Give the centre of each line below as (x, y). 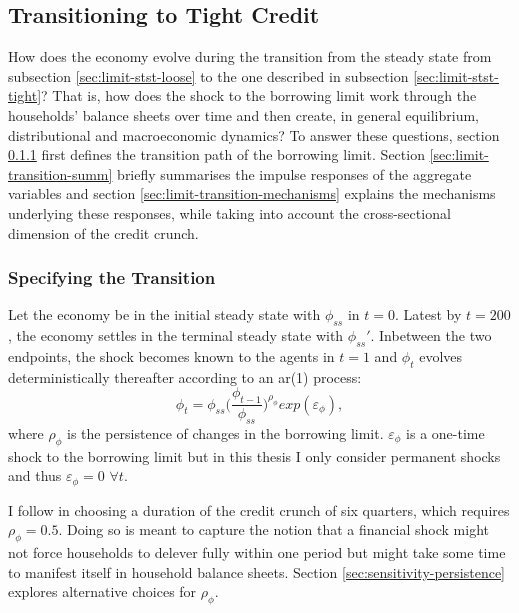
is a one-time (445, 432)
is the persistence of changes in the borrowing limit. (225, 432)
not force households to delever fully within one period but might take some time (257, 552)
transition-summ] (60, 173)
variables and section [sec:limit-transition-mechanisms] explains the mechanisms (252, 193)
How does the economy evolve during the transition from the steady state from (250, 56)
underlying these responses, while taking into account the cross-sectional (229, 212)
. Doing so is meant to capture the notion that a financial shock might (274, 529)
